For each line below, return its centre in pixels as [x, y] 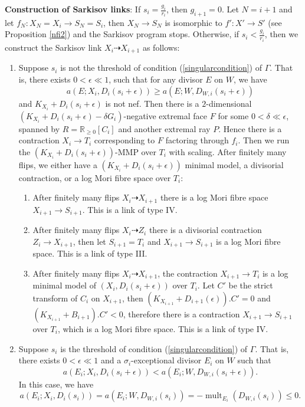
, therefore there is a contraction [181, 314]
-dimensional [229, 103]
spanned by [39, 128]
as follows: [161, 47]
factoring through [197, 140]
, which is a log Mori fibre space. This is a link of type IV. [163, 328]
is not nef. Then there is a [152, 103]
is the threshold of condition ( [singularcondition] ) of [154, 348]
